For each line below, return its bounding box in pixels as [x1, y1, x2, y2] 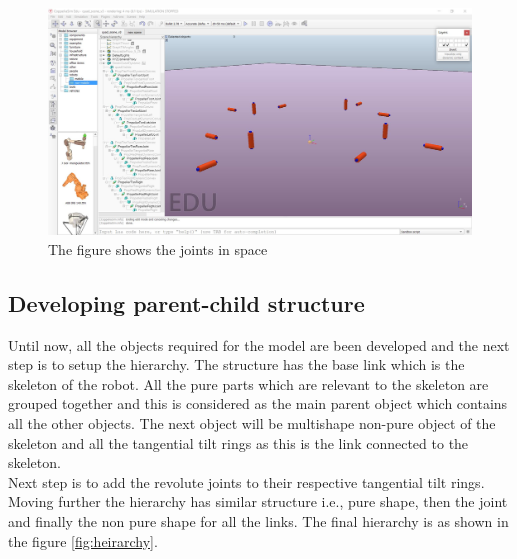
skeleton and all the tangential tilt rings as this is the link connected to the [8, 432, 469, 453]
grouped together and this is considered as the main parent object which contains [8, 393, 508, 414]
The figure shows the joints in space [48, 238, 268, 259]
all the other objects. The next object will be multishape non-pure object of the [8, 413, 496, 434]
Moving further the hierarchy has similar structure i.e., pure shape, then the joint [8, 491, 508, 512]
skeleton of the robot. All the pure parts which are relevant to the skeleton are [8, 373, 489, 394]
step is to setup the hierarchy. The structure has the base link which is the [8, 354, 465, 375]
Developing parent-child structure [8, 287, 365, 318]
